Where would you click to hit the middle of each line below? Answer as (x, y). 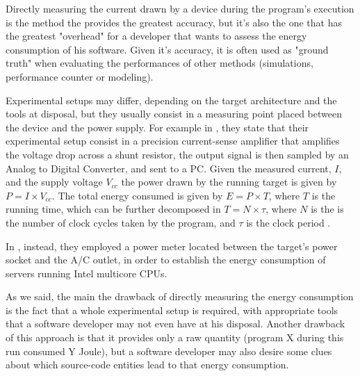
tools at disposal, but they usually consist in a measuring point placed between (174, 114)
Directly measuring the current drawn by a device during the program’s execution (180, 8)
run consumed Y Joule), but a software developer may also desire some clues (169, 351)
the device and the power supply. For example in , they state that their (157, 127)
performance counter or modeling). (80, 76)
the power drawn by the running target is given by (229, 182)
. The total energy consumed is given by (137, 195)
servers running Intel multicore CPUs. (87, 273)
